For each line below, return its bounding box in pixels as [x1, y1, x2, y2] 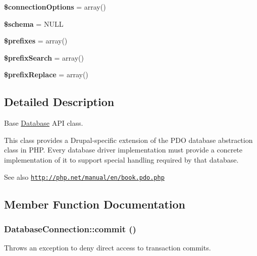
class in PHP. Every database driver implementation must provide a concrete [4, 144, 243, 155]
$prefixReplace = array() [4, 69, 88, 80]
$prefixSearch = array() [4, 52, 84, 63]
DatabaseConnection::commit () [4, 222, 136, 235]
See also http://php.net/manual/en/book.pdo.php [4, 171, 165, 182]
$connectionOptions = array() [4, 2, 106, 12]
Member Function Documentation [4, 196, 186, 212]
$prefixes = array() [4, 35, 68, 46]
